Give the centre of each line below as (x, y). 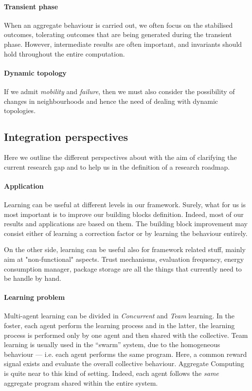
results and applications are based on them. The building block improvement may (126, 224)
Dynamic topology (35, 72)
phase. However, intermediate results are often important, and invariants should (123, 44)
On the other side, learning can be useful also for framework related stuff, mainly (125, 249)
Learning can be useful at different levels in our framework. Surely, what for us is (125, 204)
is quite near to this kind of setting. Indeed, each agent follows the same (111, 373)
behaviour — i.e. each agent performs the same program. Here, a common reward (126, 354)
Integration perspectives (66, 137)
